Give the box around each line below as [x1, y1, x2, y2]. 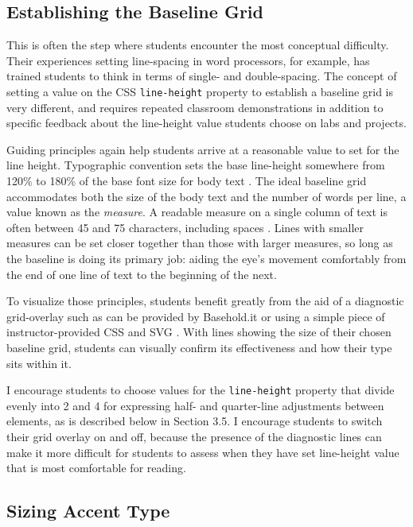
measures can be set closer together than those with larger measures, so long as [6, 234, 393, 251]
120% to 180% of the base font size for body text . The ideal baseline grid [6, 172, 367, 189]
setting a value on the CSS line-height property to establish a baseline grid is [6, 83, 394, 99]
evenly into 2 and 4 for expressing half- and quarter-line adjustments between [6, 397, 384, 413]
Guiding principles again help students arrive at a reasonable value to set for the [6, 141, 399, 157]
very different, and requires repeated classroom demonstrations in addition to [6, 99, 384, 115]
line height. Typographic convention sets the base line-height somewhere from [6, 157, 385, 173]
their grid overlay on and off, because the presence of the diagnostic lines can [6, 428, 382, 444]
